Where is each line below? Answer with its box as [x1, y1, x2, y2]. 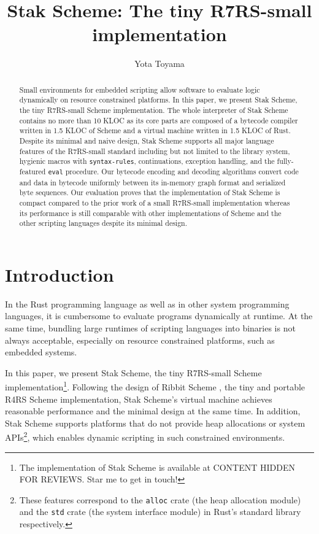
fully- [277, 156, 294, 166]
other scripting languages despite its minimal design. [19, 218, 188, 228]
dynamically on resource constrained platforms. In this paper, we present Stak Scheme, [19, 95, 298, 105]
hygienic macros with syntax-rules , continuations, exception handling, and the [19, 156, 275, 166]
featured [19, 166, 46, 177]
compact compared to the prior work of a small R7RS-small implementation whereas [19, 197, 290, 207]
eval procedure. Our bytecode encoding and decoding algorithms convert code [48, 166, 299, 177]
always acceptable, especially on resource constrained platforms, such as [5, 333, 275, 346]
